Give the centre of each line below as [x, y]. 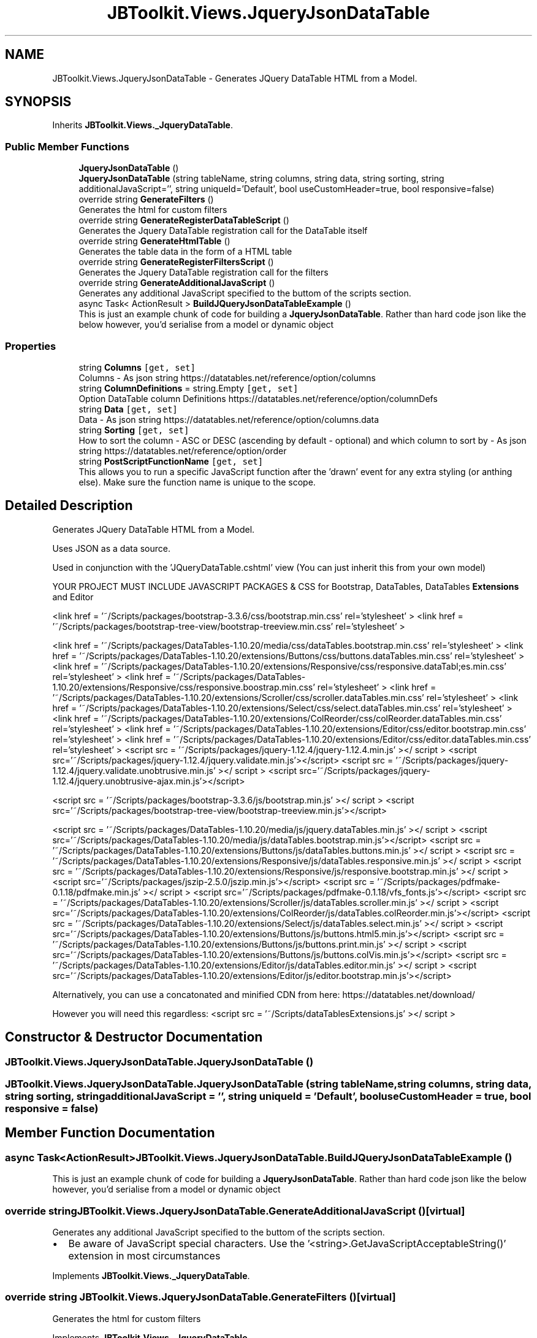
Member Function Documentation [110, 1133]
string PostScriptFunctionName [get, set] [171, 461]
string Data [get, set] [128, 409]
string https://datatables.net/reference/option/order [183, 451]
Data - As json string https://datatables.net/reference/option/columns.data [229, 419]
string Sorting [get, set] [134, 430]
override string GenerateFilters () [146, 199]
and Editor [73, 597]
